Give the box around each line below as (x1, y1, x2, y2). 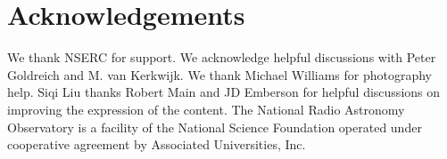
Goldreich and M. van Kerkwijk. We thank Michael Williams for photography (7, 65, 433, 83)
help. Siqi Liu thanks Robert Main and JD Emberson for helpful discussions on (7, 83, 441, 101)
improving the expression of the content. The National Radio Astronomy (7, 99, 405, 118)
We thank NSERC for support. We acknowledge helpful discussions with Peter (7, 48, 436, 67)
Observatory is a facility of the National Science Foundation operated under (7, 117, 422, 136)
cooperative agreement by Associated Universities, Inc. (7, 135, 306, 154)
